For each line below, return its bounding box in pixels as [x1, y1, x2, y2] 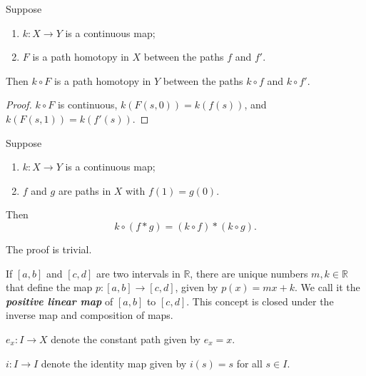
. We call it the [295, 280, 360, 295]
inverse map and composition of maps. [6, 308, 173, 322]
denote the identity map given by [41, 355, 187, 370]
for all [236, 355, 263, 370]
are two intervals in [96, 265, 181, 280]
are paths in [58, 183, 111, 198]
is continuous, [57, 97, 118, 112]
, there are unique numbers [190, 265, 308, 280]
